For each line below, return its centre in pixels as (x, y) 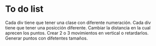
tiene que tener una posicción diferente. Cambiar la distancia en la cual (78, 27)
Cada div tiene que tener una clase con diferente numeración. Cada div (78, 23)
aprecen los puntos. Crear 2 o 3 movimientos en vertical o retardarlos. (77, 33)
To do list (24, 9)
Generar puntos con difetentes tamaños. (46, 38)
